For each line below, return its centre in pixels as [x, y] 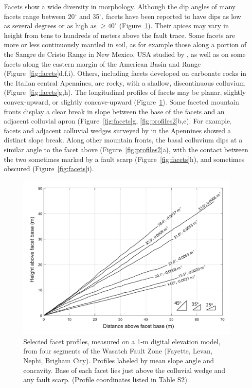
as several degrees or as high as [50, 26]
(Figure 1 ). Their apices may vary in [174, 26]
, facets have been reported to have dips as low [171, 16]
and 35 [90, 16]
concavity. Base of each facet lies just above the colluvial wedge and [124, 370]
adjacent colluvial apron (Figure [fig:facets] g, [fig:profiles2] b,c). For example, [118, 121]
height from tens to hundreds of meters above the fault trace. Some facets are [119, 35]
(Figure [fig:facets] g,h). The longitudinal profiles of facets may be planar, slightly [125, 92]
